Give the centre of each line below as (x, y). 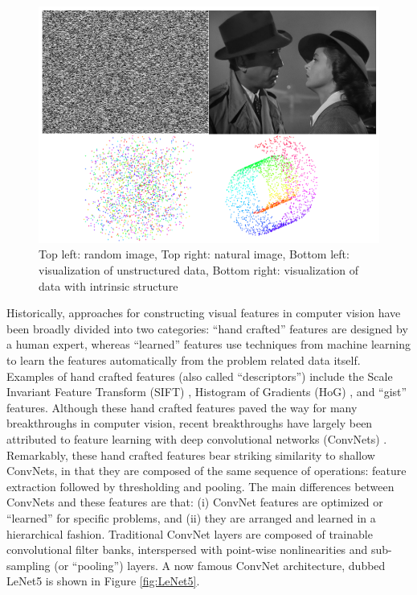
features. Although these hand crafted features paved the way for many (182, 407)
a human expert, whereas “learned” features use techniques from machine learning (208, 344)
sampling (29, 565)
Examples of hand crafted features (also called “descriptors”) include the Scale (200, 376)
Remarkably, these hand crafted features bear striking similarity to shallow (191, 455)
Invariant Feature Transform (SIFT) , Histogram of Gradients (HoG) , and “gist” (207, 392)
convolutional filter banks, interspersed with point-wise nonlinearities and (187, 550)
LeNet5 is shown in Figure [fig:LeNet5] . (103, 581)
